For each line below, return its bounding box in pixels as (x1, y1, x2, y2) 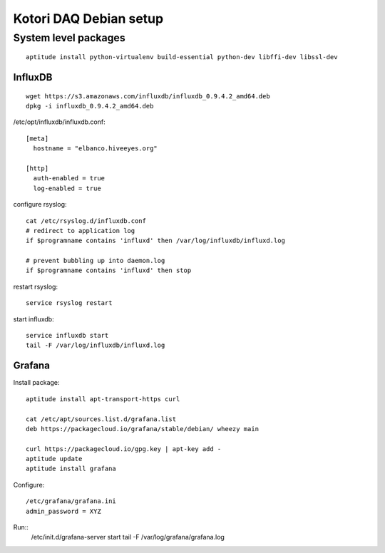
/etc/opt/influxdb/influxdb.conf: (13, 118, 106, 126)
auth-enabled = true (33, 175, 106, 182)
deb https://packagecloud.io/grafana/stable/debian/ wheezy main (26, 425, 260, 433)
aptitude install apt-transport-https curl (26, 395, 180, 403)
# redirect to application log (26, 227, 135, 234)
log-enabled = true (33, 184, 101, 192)
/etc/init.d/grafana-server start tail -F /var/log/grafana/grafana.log (31, 533, 225, 542)
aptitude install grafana (26, 465, 117, 473)
